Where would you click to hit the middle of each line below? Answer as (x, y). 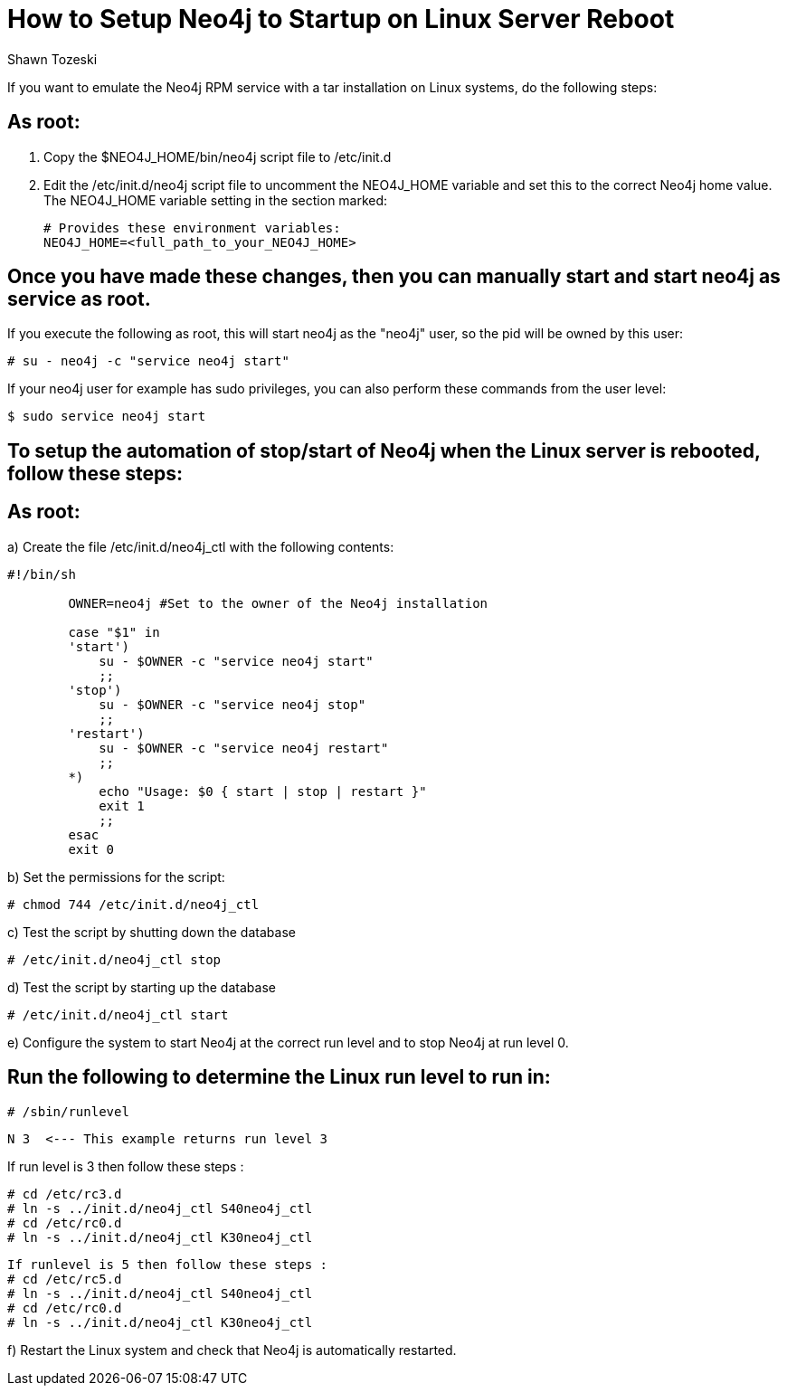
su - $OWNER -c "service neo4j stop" (232, 704)
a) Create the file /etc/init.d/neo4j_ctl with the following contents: (201, 546)
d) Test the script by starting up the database (142, 987)
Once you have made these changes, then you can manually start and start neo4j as (394, 277)
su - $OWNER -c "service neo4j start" (236, 661)
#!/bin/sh (42, 574)
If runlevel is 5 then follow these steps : (168, 1264)
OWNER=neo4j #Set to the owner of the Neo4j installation (278, 603)
